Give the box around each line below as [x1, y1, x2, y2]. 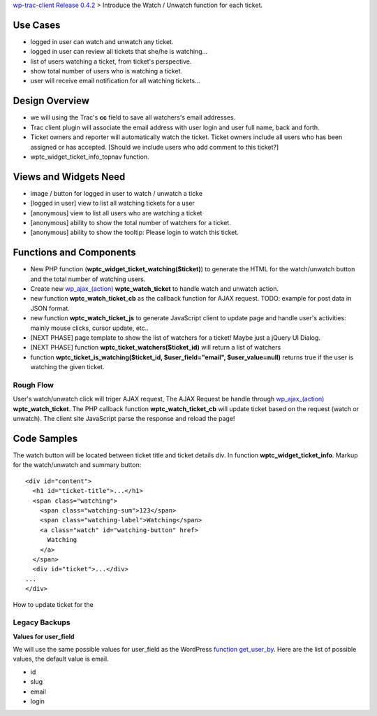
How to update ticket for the [13, 600, 94, 608]
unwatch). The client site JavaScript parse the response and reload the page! [13, 415, 235, 423]
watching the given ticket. [30, 363, 105, 371]
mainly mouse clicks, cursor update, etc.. [30, 324, 149, 332]
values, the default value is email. [13, 654, 110, 664]
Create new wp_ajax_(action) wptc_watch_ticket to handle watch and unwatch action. [30, 285, 279, 293]
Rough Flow [13, 380, 54, 389]
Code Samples [13, 432, 78, 444]
